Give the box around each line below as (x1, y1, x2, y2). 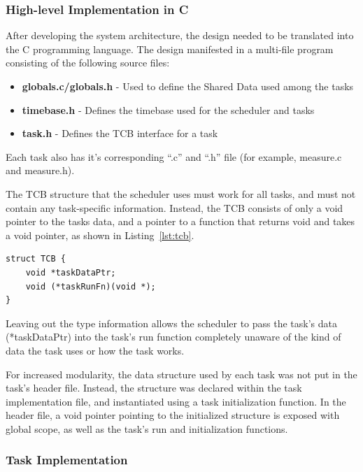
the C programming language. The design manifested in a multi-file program (6, 41, 334, 56)
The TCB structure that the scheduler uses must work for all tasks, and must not (6, 186, 356, 201)
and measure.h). (6, 163, 75, 178)
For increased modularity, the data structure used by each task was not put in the (6, 366, 357, 381)
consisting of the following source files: (6, 55, 170, 70)
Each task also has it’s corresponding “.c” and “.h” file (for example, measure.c (6, 149, 342, 164)
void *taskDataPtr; (25, 267, 116, 278)
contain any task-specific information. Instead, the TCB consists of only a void (6, 200, 343, 215)
